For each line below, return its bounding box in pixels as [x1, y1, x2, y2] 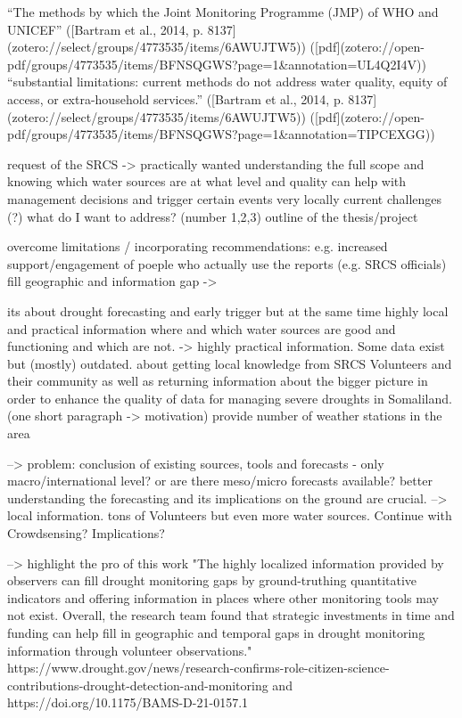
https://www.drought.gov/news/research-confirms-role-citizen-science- [7, 658, 390, 677]
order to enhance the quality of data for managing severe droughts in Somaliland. [7, 388, 452, 407]
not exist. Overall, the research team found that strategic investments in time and [7, 606, 455, 624]
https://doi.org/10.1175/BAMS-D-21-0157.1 [7, 693, 249, 712]
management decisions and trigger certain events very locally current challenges [7, 189, 442, 208]
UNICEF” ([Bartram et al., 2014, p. [7, 20, 203, 38]
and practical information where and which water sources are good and [7, 319, 396, 338]
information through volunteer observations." [7, 640, 252, 659]
